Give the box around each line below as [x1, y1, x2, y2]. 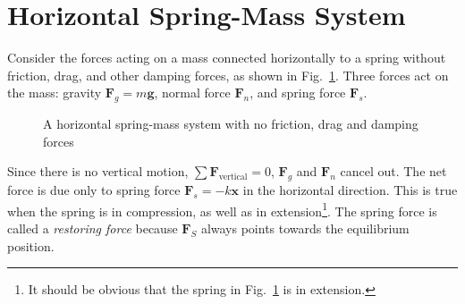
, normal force [154, 83, 231, 102]
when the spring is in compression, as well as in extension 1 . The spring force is [7, 198, 437, 220]
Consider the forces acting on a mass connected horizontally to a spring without [7, 48, 446, 67]
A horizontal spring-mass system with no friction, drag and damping [43, 114, 418, 133]
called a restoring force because [7, 218, 178, 237]
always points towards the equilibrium [200, 218, 410, 237]
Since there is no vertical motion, [7, 162, 189, 181]
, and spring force [249, 83, 346, 102]
